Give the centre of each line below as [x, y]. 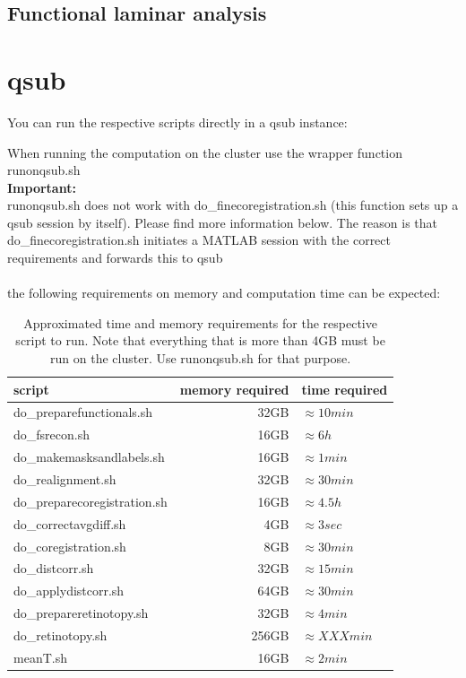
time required [345, 389]
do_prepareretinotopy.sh [81, 613]
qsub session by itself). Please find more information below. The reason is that [223, 222]
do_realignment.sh [65, 479]
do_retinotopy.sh [60, 635]
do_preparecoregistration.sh [91, 501]
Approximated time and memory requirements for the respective [200, 322]
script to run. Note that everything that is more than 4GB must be [200, 340]
